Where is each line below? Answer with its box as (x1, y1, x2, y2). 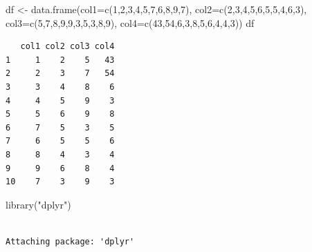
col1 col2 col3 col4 (20, 41, 115, 52)
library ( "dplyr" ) (6, 197, 71, 211)
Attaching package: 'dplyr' (6, 236, 135, 246)
